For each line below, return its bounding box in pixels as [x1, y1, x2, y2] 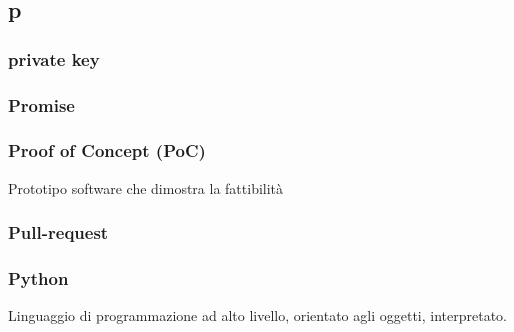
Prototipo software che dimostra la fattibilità [8, 177, 284, 198]
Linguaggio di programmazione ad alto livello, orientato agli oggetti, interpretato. [8, 305, 507, 326]
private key [8, 46, 100, 71]
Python [8, 266, 69, 291]
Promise [8, 92, 75, 117]
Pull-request [8, 220, 109, 245]
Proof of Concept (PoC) [8, 138, 206, 163]
